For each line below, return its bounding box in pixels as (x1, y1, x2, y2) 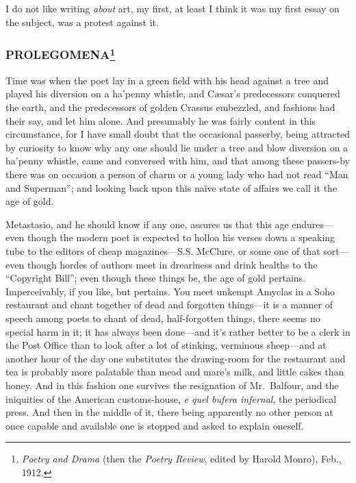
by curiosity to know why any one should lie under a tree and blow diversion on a (5, 140, 348, 154)
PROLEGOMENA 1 (5, 45, 116, 63)
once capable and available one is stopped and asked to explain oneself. (5, 418, 304, 432)
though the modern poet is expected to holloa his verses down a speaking (27, 230, 335, 245)
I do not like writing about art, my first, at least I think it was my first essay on (5, 1, 340, 15)
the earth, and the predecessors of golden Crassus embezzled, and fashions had (5, 100, 335, 114)
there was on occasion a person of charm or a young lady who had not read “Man (5, 167, 348, 182)
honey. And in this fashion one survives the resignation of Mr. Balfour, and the (5, 377, 339, 392)
